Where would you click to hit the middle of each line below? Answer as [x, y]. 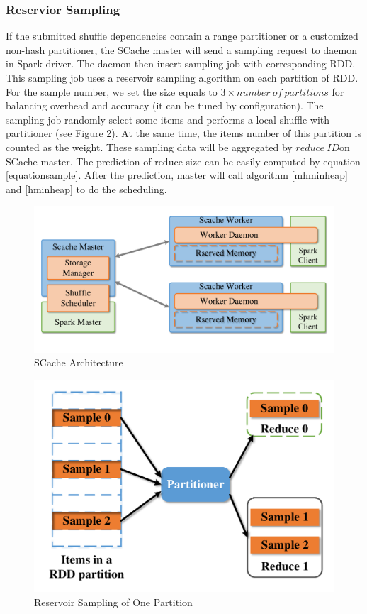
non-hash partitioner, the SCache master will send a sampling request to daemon [181, 49]
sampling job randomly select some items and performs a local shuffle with [168, 119]
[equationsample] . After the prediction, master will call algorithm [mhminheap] [177, 175]
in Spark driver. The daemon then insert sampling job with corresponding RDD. [181, 64]
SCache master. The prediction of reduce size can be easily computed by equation [183, 161]
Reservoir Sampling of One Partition [113, 602]
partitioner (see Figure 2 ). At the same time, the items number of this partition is [184, 133]
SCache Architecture [79, 362]
